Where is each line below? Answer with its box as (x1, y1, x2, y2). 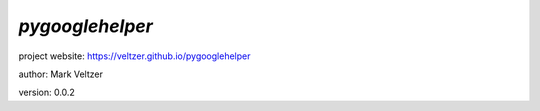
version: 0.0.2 (18, 86, 75, 99)
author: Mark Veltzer (18, 68, 104, 80)
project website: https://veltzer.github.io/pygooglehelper (18, 50, 251, 62)
